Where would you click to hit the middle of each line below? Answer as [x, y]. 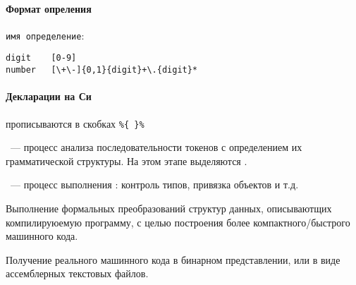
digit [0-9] [41, 58]
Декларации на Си [49, 96]
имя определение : [45, 35]
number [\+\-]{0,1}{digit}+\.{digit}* [102, 70]
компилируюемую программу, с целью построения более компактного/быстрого [178, 222]
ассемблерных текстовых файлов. [77, 273]
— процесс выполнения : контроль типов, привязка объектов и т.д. [154, 184]
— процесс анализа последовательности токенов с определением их [156, 147]
